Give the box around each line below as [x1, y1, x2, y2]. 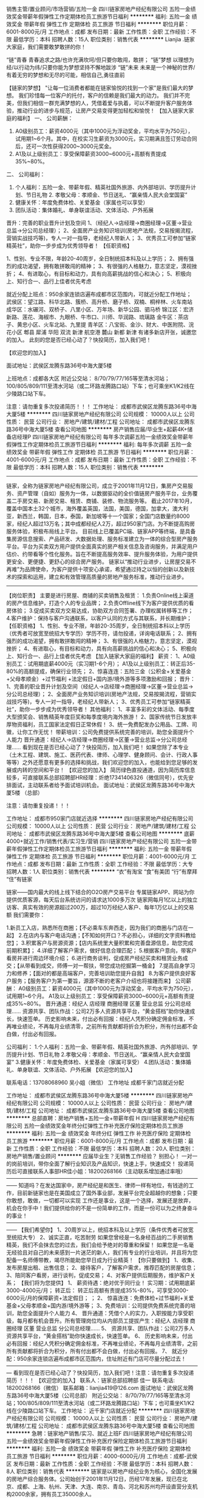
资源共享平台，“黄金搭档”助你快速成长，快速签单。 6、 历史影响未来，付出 [6, 1332, 193, 1340]
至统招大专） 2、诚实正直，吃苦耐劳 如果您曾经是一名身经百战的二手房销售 [6, 1234, 194, 1241]
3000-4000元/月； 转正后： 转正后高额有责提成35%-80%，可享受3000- [6, 1287, 189, 1294]
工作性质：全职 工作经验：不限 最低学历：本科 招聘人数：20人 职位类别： [13, 1145, 196, 1152]
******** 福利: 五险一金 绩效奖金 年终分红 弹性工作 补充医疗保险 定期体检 [6, 1130, 191, 1137]
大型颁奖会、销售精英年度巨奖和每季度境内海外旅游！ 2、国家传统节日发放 [6, 713, 192, 720]
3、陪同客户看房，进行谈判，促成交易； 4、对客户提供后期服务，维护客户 [6, 1272, 190, 1279]
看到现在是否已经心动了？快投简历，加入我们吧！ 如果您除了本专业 [22, 744, 189, 751]
